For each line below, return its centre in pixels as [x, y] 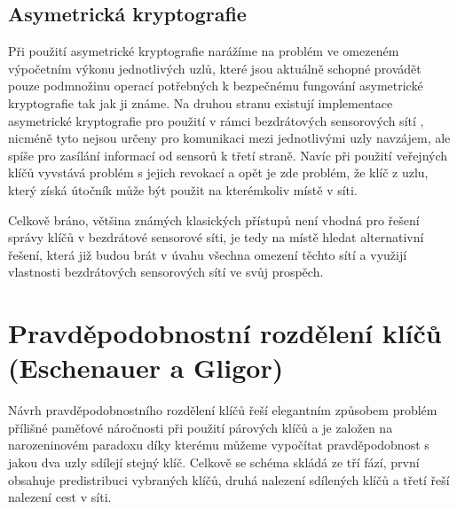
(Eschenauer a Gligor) [146, 368]
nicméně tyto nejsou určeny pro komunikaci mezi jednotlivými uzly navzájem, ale [229, 138]
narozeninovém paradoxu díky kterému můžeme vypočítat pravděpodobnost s [219, 445]
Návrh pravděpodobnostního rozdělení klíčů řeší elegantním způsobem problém [223, 410]
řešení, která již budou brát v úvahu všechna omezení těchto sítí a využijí [208, 254]
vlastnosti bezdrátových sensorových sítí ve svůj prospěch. [166, 272]
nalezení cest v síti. [60, 497]
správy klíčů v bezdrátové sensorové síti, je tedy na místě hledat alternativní [216, 237]
